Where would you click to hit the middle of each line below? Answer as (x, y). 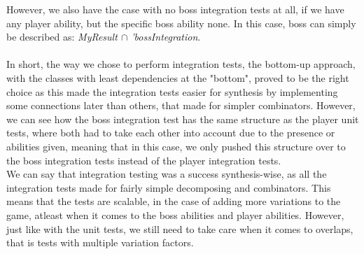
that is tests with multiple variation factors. (100, 242)
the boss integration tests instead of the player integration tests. (144, 160)
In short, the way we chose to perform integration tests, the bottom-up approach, (181, 64)
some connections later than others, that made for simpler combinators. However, (181, 105)
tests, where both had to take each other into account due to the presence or (171, 133)
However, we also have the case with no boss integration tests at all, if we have (175, 9)
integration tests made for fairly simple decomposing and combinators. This (169, 187)
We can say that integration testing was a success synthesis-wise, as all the (167, 174)
